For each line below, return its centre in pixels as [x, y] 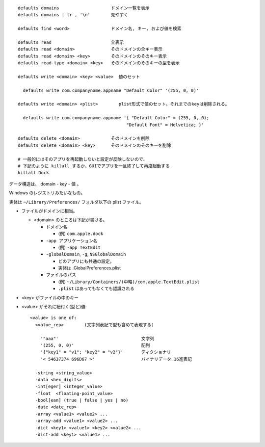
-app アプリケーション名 [72, 241]
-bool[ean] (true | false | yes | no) [82, 400]
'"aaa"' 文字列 [97, 338]
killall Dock [33, 173]
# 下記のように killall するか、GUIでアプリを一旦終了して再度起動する [94, 166]
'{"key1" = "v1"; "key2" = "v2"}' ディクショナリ [106, 352]
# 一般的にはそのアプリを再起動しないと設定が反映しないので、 [83, 159]
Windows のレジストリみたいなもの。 [47, 193]
